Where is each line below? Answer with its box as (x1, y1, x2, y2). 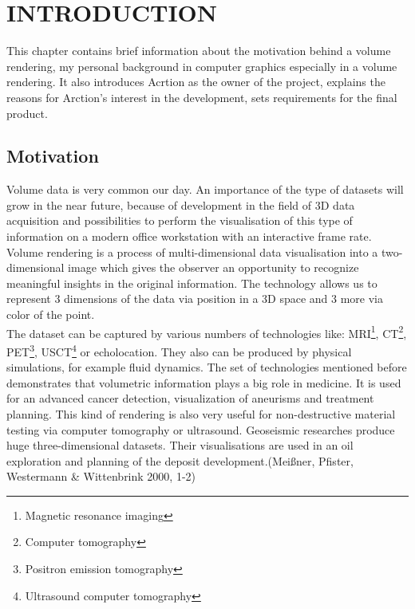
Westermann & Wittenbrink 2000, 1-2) (6, 468, 196, 485)
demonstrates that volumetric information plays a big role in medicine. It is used (6, 374, 401, 391)
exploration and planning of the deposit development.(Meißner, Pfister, (6, 452, 354, 469)
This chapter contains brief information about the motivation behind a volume (6, 42, 391, 59)
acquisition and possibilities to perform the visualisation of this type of (6, 212, 353, 229)
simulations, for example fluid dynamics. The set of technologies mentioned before (6, 359, 407, 375)
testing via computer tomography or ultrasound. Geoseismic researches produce (6, 421, 395, 438)
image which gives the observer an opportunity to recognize (68, 259, 359, 276)
